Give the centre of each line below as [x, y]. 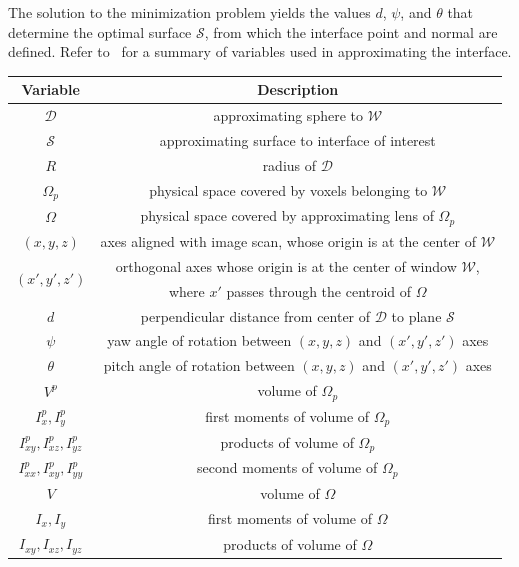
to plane [416, 315]
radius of [289, 164]
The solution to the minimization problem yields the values [189, 12]
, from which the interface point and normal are [351, 31]
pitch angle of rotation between [199, 365]
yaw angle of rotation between [199, 340]
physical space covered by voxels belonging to [288, 190]
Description [298, 89]
